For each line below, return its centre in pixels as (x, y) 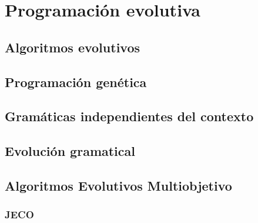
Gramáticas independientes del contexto (129, 116)
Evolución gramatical (70, 151)
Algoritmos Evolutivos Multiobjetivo (118, 185)
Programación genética (76, 81)
